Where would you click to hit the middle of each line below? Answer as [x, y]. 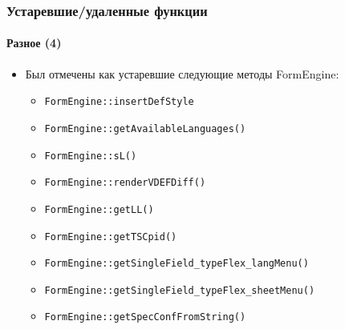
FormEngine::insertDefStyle [119, 102]
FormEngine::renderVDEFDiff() [125, 183]
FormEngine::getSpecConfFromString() [145, 317]
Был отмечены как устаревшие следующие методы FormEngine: [182, 73]
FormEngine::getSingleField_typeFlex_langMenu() [177, 264]
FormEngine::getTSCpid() [111, 237]
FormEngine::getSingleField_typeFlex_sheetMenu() [180, 290]
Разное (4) [34, 43]
